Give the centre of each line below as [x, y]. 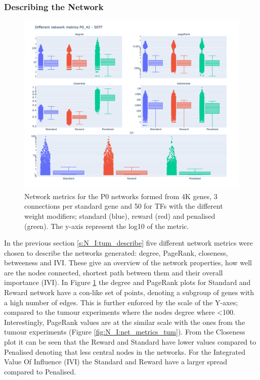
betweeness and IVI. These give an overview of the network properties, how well [128, 263]
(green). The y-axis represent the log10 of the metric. [107, 226]
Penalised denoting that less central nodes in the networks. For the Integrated [125, 351]
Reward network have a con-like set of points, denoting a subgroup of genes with [129, 292]
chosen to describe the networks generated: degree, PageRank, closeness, [116, 252]
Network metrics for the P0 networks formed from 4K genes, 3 [121, 196]
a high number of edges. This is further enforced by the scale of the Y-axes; [121, 302]
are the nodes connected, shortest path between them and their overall [114, 272]
